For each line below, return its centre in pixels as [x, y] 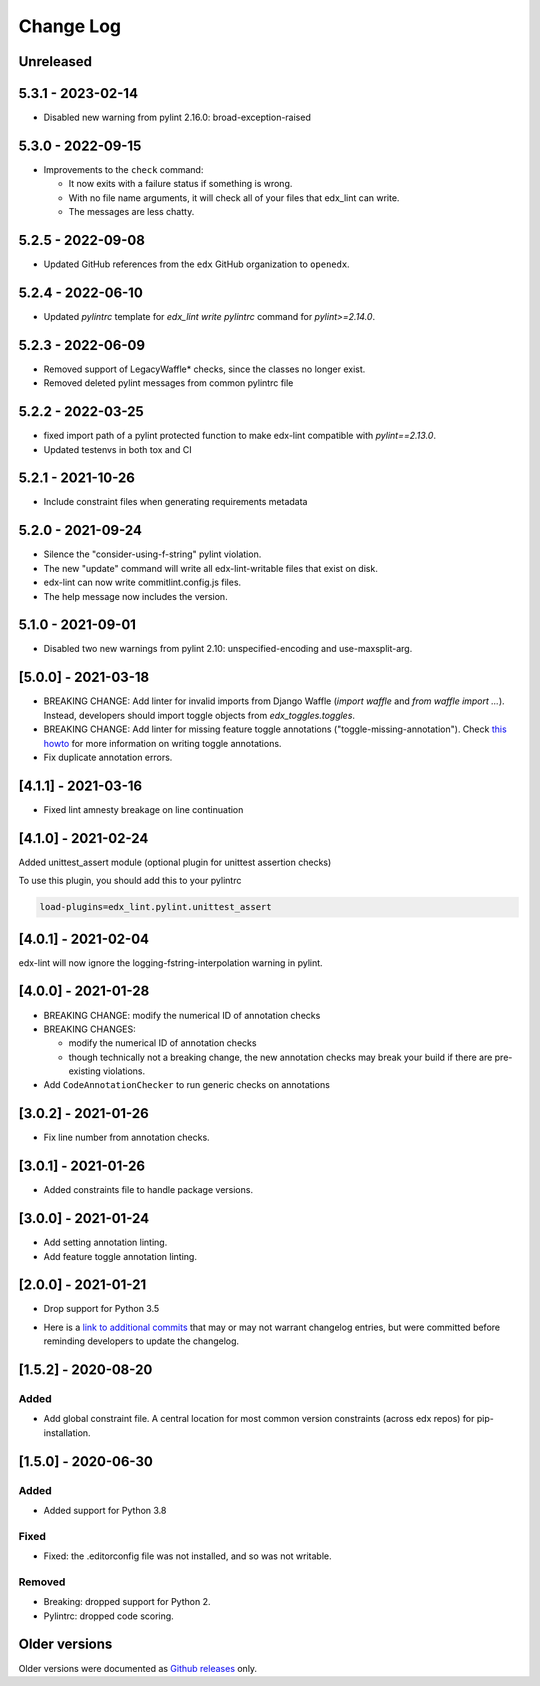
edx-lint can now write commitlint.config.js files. [142, 582]
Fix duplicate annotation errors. [108, 757]
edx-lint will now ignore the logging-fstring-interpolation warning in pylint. [171, 962]
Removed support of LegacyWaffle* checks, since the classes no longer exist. [204, 369]
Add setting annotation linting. [105, 1242]
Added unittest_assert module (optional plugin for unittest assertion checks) [175, 862]
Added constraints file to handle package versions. [148, 1190]
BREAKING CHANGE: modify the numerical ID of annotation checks [182, 1015]
